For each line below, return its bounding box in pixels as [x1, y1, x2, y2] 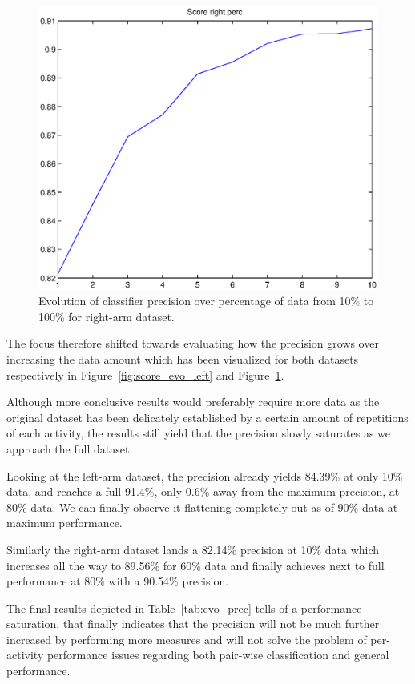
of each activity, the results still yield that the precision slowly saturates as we [6, 424, 391, 441]
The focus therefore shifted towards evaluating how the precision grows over [6, 335, 379, 352]
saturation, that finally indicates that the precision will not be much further [6, 615, 380, 632]
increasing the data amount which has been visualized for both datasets [6, 350, 359, 367]
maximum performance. [6, 514, 123, 531]
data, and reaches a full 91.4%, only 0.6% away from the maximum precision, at [6, 483, 400, 500]
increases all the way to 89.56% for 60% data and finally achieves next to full [6, 557, 385, 573]
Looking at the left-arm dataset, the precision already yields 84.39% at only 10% [6, 467, 403, 484]
